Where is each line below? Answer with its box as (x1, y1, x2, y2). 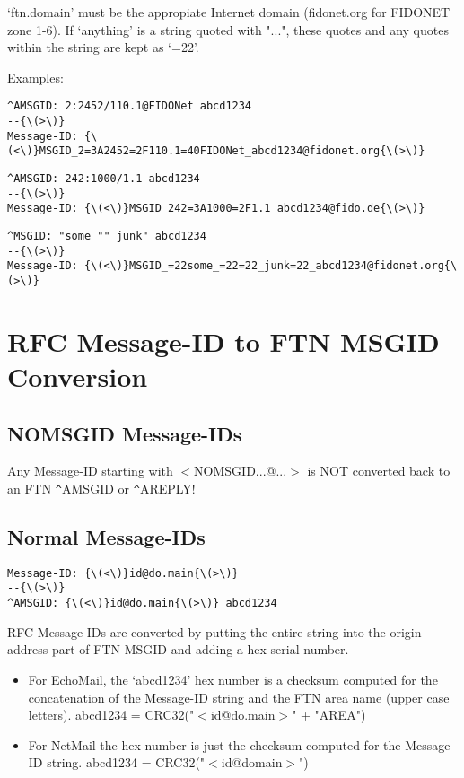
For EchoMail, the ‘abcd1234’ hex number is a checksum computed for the (28, 669, 438, 688)
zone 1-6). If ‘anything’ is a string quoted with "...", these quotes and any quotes (7, 20, 449, 39)
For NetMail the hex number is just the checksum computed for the (28, 735, 401, 754)
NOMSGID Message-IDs (7, 419, 242, 447)
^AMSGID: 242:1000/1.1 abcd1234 (7, 172, 200, 185)
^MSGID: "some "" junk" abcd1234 (7, 229, 206, 242)
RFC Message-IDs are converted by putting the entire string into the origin (7, 622, 422, 641)
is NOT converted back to (307, 461, 451, 480)
